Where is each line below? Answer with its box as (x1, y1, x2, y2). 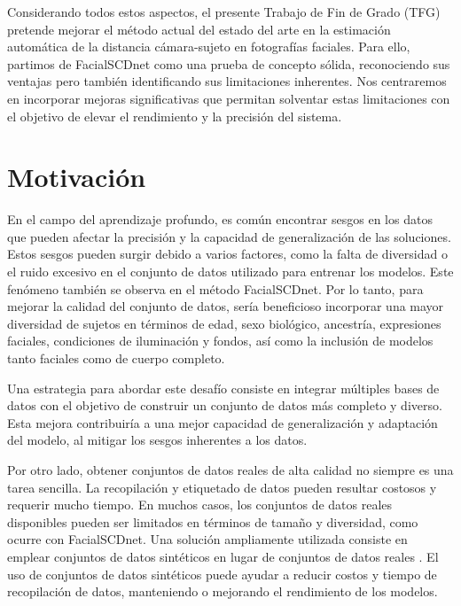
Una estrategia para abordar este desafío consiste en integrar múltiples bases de (7, 378, 440, 397)
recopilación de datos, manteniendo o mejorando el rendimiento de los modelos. (7, 582, 438, 601)
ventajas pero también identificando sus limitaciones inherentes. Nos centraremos (7, 72, 447, 90)
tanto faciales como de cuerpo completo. (7, 349, 225, 368)
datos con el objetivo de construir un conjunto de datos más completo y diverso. (7, 396, 442, 415)
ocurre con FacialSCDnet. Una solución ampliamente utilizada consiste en (7, 530, 408, 548)
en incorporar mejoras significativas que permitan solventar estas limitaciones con (7, 89, 450, 107)
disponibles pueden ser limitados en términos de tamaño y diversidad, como (7, 512, 418, 531)
